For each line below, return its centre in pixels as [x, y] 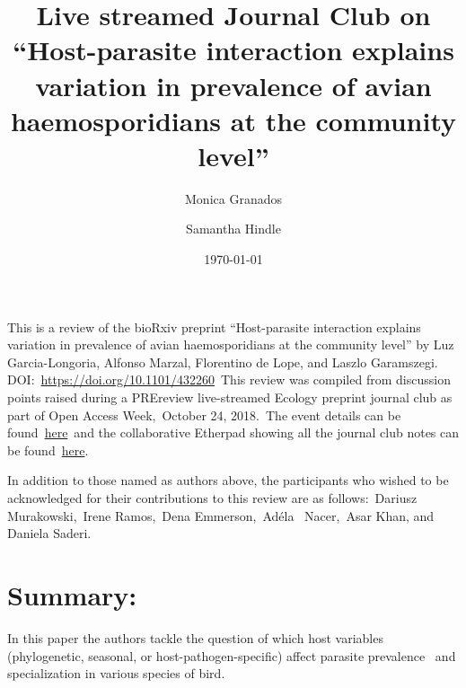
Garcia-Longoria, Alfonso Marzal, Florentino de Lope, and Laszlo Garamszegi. [223, 362]
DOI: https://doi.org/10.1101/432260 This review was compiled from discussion [229, 379]
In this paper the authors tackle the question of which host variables [195, 637]
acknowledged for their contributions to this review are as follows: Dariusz [212, 498]
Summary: [72, 594]
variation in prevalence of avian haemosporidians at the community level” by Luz [231, 344]
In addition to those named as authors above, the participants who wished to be [228, 480]
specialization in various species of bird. [116, 673]
